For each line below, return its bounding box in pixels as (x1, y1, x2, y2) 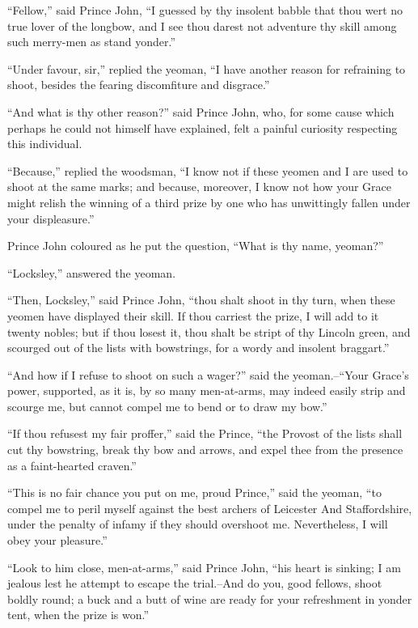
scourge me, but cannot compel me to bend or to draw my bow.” (7, 397, 327, 414)
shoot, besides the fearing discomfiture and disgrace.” (7, 76, 270, 93)
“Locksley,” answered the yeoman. (7, 264, 176, 281)
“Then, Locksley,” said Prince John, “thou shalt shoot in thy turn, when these (7, 291, 395, 308)
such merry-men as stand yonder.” (7, 33, 175, 50)
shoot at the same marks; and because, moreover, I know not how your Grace (7, 178, 391, 195)
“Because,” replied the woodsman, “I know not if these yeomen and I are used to (7, 162, 408, 179)
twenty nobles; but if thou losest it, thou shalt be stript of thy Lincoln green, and (7, 323, 411, 340)
